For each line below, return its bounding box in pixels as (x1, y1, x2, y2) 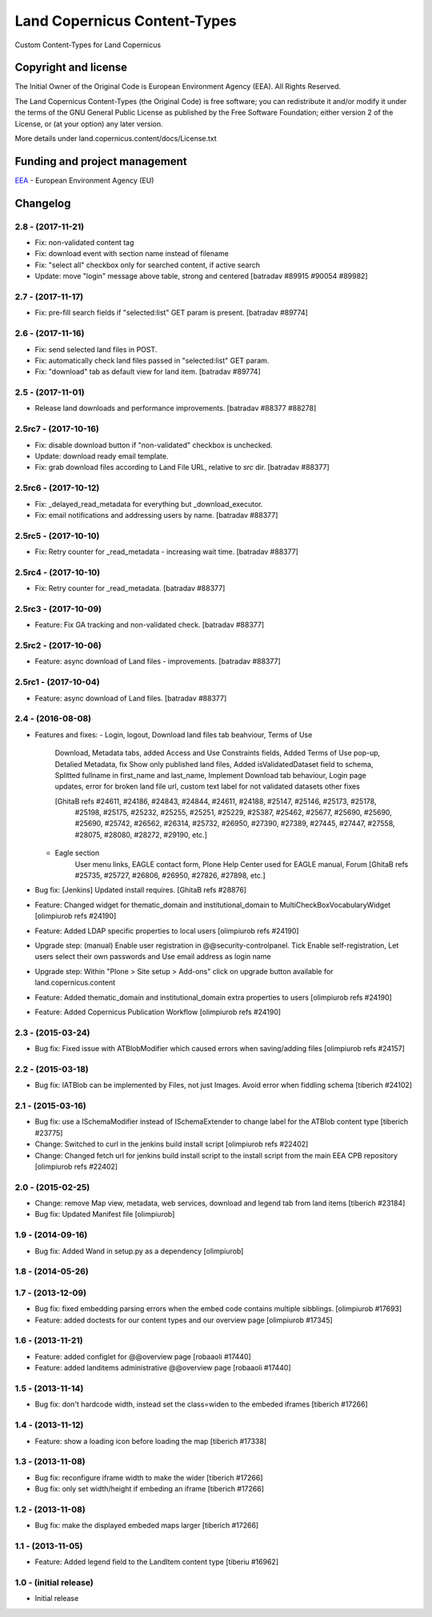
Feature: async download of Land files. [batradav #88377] (34, 693, 227, 703)
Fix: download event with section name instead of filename (34, 249, 230, 259)
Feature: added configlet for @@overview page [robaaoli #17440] (34, 1351, 251, 1361)
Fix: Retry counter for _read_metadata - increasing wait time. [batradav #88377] (34, 547, 299, 556)
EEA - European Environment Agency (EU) (14, 175, 154, 185)
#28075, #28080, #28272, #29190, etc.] (74, 829, 208, 840)
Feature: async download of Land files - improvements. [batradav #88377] (34, 656, 281, 666)
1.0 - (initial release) (14, 1577, 94, 1588)
